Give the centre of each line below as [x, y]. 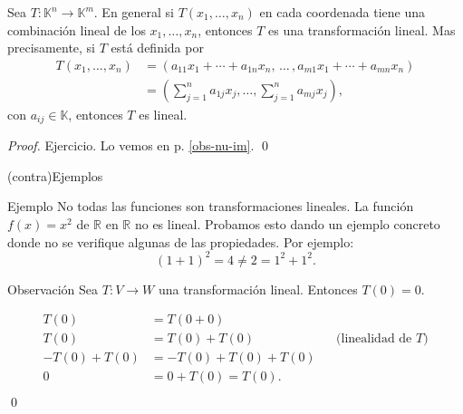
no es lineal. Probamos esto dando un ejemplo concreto [287, 224]
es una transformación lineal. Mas [362, 29]
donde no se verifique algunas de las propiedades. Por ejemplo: [181, 241]
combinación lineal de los [77, 29]
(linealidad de [374, 339]
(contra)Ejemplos [55, 175]
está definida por [157, 48]
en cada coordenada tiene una [342, 12]
